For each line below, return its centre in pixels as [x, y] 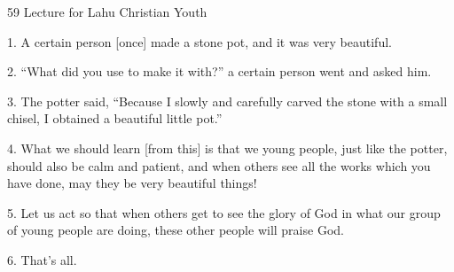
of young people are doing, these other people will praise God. [176, 230]
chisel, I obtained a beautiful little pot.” [115, 118]
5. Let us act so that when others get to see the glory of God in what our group [224, 212]
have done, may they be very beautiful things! [132, 183]
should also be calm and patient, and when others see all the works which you [219, 165]
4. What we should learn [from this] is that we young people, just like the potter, [227, 148]
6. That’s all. [42, 259]
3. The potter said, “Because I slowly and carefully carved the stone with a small [227, 101]
